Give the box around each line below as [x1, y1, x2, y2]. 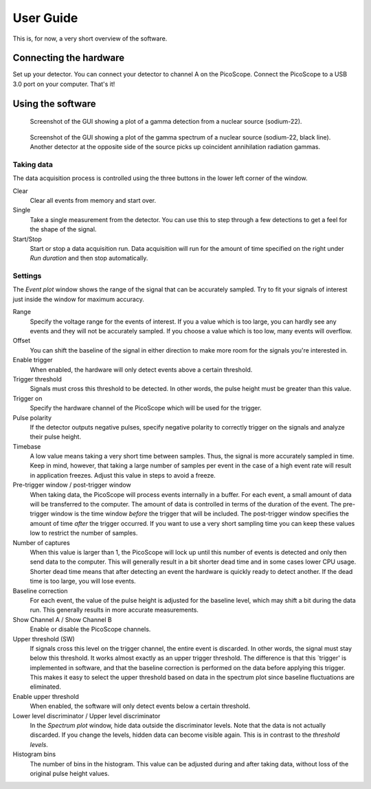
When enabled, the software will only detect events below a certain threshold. [30, 702, 251, 711]
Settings [12, 271, 42, 281]
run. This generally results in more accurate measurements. [30, 605, 199, 614]
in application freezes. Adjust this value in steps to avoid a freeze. [30, 471, 216, 479]
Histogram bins [12, 750, 56, 759]
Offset [12, 337, 31, 345]
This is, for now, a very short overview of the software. [12, 34, 168, 43]
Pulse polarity [12, 413, 52, 422]
